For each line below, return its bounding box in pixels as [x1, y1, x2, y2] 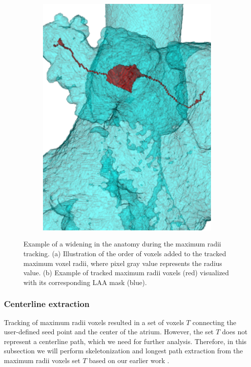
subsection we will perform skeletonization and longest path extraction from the [4, 346, 243, 356]
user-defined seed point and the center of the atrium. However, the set [4, 326, 214, 337]
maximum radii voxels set [4, 355, 81, 365]
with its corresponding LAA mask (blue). [23, 277, 147, 287]
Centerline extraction [4, 298, 90, 310]
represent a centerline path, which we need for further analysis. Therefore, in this [4, 336, 247, 346]
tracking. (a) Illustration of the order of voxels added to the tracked [23, 248, 226, 258]
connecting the [192, 317, 236, 327]
